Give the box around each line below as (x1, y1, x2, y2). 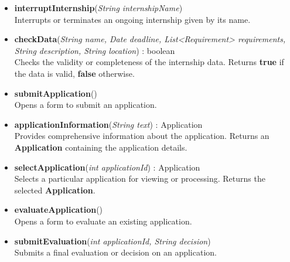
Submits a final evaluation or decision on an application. (14, 246, 217, 258)
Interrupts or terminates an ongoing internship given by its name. (14, 13, 251, 25)
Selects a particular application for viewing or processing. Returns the (14, 172, 265, 185)
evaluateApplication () (14, 203, 103, 216)
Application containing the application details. (14, 141, 187, 153)
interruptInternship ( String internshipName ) (14, 2, 183, 13)
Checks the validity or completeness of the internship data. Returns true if (14, 56, 284, 68)
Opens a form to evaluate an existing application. (14, 215, 192, 227)
